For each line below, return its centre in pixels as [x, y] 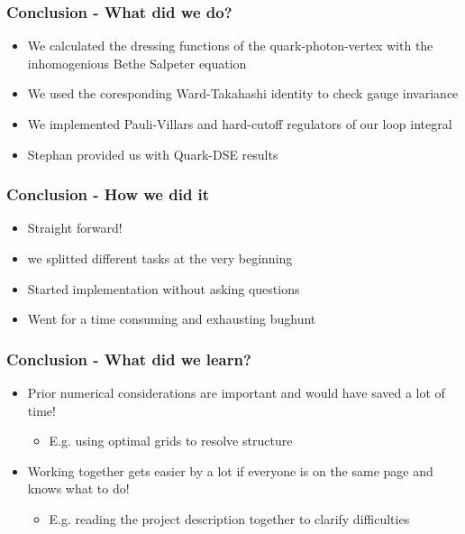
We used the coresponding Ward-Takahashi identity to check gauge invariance [243, 93]
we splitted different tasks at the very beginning [160, 258]
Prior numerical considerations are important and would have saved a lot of [236, 392]
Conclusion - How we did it [108, 194]
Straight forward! [75, 228]
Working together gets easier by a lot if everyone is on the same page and [230, 470]
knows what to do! [78, 488]
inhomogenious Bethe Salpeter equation [137, 63]
